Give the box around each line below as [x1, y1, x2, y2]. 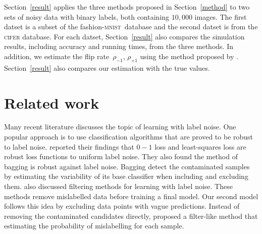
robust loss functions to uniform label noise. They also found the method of [4, 151, 238, 162]
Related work [4, 92, 99, 113]
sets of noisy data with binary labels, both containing [4, 11, 170, 22]
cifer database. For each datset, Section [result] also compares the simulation [4, 31, 245, 41]
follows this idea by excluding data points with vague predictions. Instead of [4, 201, 240, 211]
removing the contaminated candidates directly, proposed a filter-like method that [4, 210, 258, 221]
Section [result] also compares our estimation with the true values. [4, 62, 210, 73]
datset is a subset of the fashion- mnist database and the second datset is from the [4, 21, 258, 32]
